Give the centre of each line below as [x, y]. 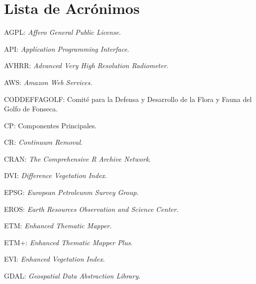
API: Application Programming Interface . [67, 48]
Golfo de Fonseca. [31, 109]
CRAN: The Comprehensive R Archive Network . [78, 158]
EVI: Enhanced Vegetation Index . [54, 259]
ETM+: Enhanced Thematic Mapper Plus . [68, 242]
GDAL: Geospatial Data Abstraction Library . [72, 276]
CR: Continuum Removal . [43, 142]
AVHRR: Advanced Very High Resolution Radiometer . [86, 65]
